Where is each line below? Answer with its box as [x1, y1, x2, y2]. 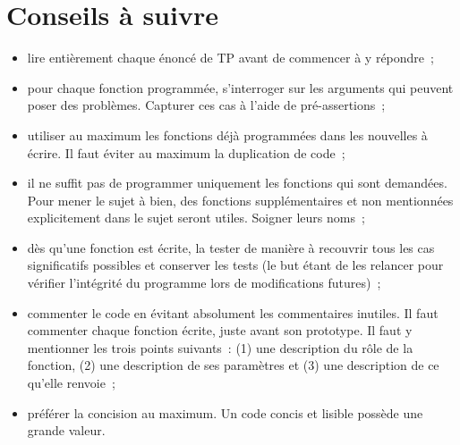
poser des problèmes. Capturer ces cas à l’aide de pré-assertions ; [27, 96, 386, 114]
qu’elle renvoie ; [27, 374, 115, 392]
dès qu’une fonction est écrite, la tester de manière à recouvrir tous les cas [27, 238, 435, 256]
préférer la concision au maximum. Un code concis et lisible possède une [27, 403, 423, 422]
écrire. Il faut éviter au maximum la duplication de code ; [27, 143, 345, 162]
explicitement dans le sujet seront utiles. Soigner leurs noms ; [27, 208, 365, 227]
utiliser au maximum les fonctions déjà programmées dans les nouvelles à [27, 125, 428, 144]
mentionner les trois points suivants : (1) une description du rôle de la [27, 338, 413, 357]
